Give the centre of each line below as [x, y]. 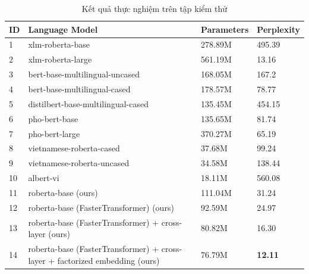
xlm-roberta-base [59, 44]
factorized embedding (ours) [108, 260]
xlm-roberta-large [60, 59]
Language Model [63, 29]
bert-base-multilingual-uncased [84, 74]
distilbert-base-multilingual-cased [88, 103]
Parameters [225, 29]
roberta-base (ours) [63, 192]
